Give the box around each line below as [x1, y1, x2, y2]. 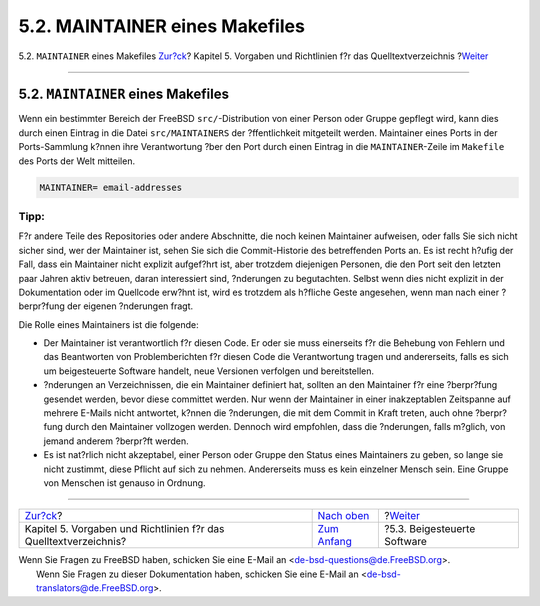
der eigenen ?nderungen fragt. [66, 300, 194, 312]
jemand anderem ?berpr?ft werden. [43, 435, 189, 447]
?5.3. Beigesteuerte [384, 522, 476, 536]
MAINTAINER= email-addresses [39, 181, 183, 193]
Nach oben [317, 509, 370, 523]
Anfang [317, 535, 352, 549]
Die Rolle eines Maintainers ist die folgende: [18, 318, 199, 330]
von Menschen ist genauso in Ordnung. [43, 476, 206, 489]
